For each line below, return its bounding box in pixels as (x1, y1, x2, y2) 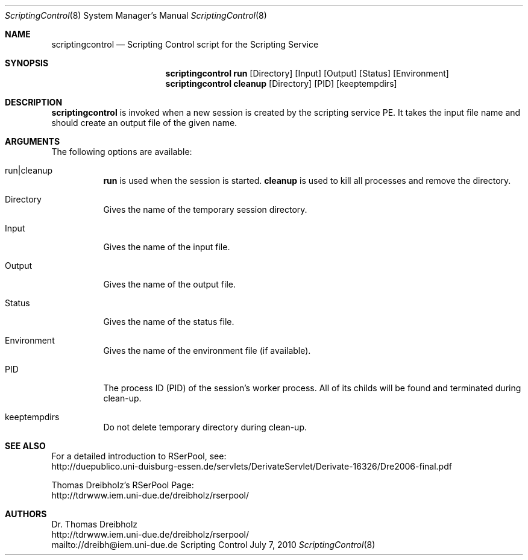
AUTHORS (5, 509, 47, 519)
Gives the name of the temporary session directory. (103, 204, 307, 215)
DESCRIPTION (5, 97, 63, 107)
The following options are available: (51, 146, 192, 157)
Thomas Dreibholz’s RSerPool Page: (51, 480, 194, 490)
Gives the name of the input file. (103, 242, 230, 252)
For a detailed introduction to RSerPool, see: (51, 451, 227, 461)
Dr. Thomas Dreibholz (51, 519, 138, 529)
